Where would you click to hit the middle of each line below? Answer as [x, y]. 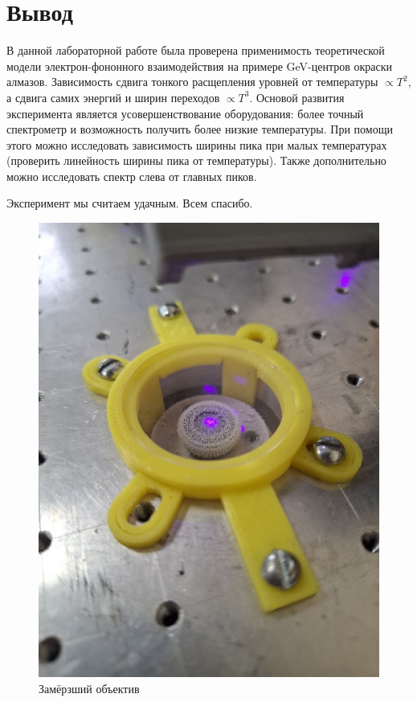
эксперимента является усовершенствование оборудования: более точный [185, 113]
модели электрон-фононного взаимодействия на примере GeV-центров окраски [200, 66]
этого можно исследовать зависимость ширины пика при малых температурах [197, 144]
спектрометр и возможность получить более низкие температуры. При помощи [200, 129]
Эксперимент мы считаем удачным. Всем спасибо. [130, 203]
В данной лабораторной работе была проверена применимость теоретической [196, 50]
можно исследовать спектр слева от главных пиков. [132, 176]
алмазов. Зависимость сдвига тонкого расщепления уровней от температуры [192, 82]
